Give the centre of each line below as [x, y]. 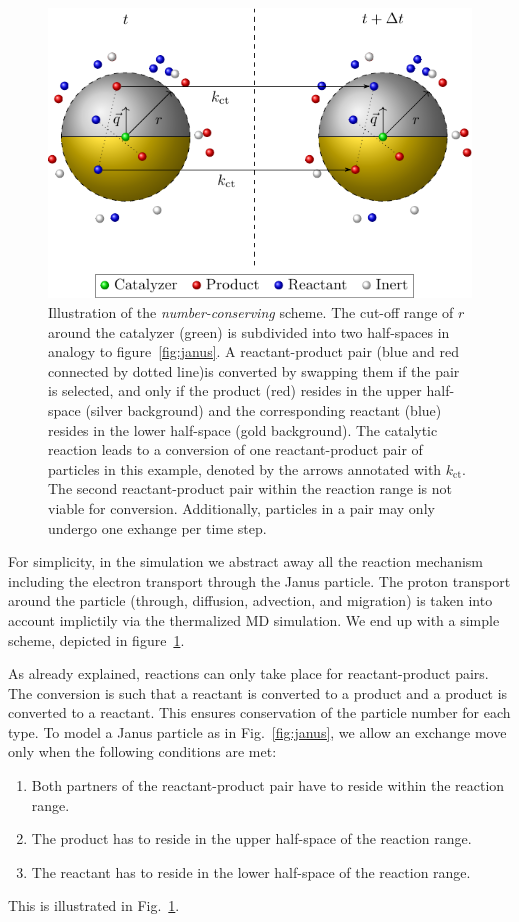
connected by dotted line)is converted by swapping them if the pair [254, 370]
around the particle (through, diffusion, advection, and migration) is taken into [250, 600]
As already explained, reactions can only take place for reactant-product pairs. [248, 673]
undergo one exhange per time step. [157, 527]
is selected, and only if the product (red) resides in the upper [235, 390]
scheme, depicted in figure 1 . [96, 639]
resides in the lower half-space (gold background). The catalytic [243, 429]
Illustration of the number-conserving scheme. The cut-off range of [251, 312]
